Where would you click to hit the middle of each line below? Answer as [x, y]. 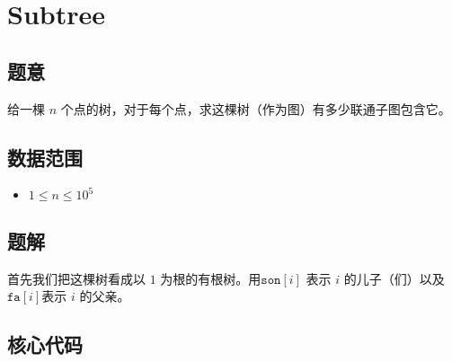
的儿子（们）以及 [394, 278]
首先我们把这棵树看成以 [76, 278]
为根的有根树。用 [211, 278]
